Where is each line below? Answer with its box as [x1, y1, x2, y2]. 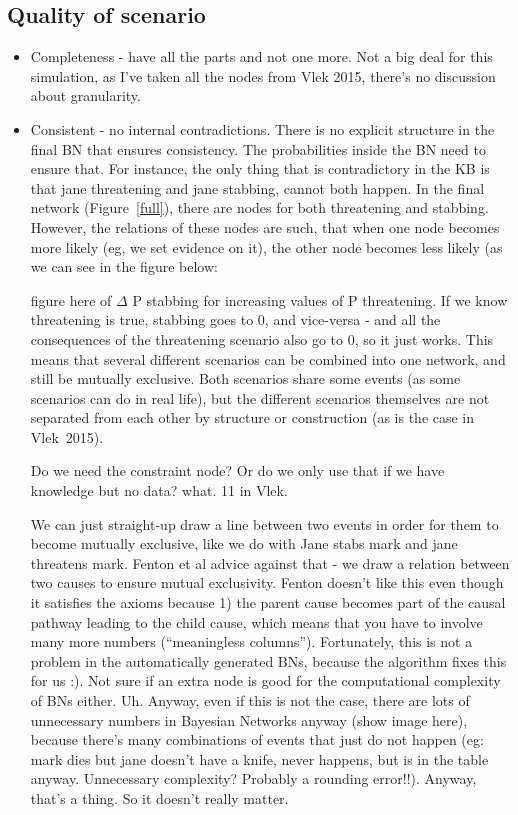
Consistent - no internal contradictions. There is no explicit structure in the [30, 118, 495, 139]
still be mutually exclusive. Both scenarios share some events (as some [30, 368, 461, 389]
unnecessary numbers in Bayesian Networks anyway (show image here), [30, 709, 468, 730]
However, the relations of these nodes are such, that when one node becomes [30, 216, 500, 237]
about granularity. [30, 85, 141, 106]
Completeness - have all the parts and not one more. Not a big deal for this [30, 46, 493, 67]
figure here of [30, 289, 112, 310]
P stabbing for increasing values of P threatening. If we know [132, 289, 508, 310]
